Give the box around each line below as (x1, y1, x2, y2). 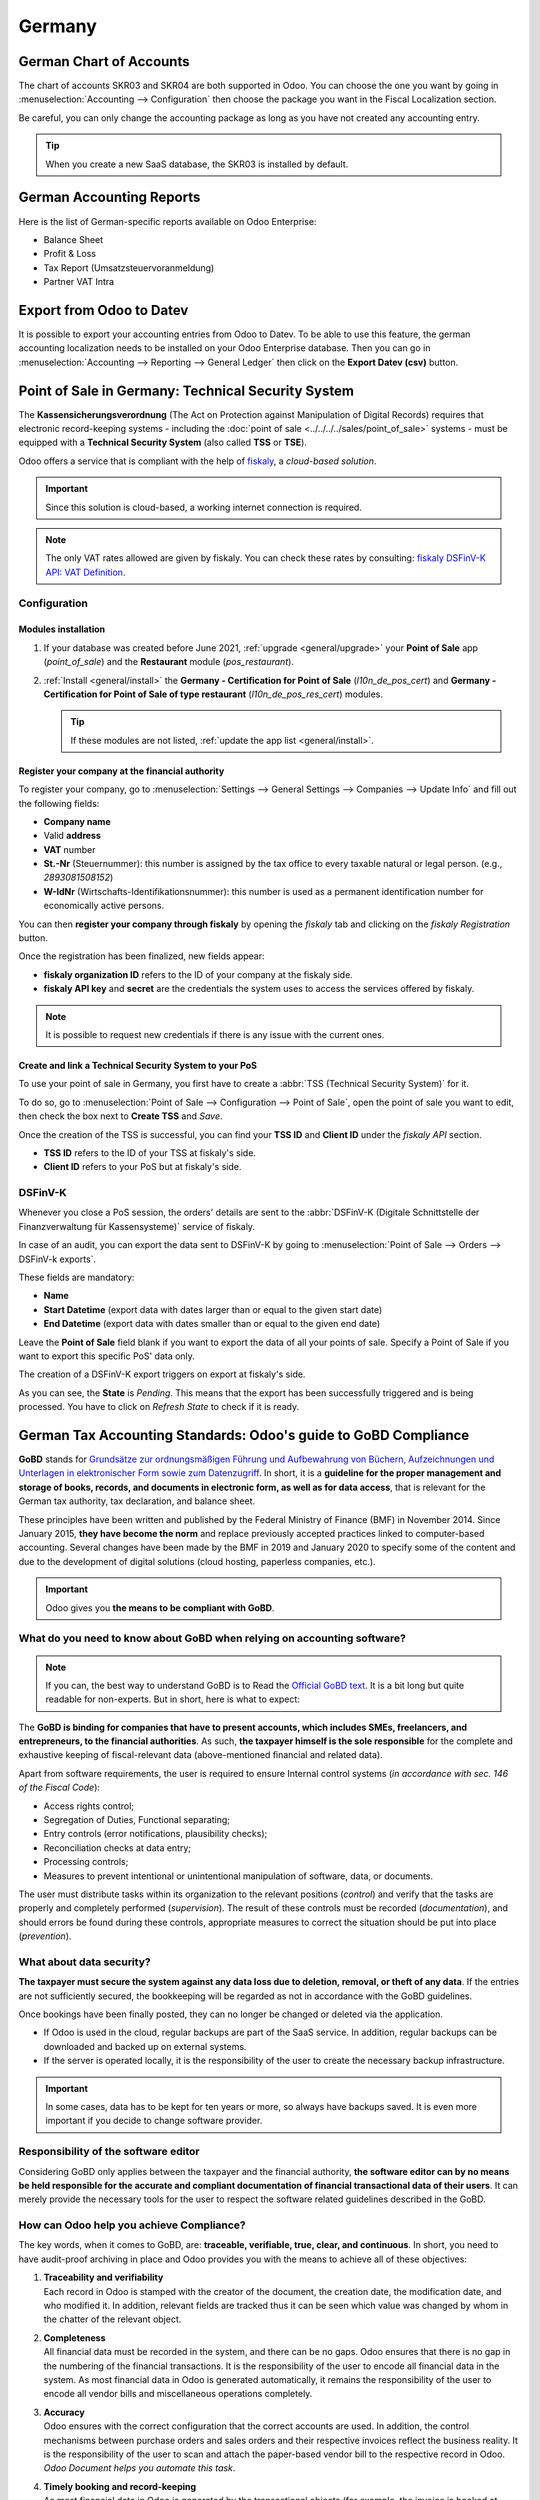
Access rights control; (43, 1800, 135, 1812)
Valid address (43, 830, 102, 842)
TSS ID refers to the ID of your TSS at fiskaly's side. (43, 1146, 257, 1159)
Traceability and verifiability (43, 2271, 164, 2284)
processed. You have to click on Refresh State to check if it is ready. (18, 1401, 300, 1413)
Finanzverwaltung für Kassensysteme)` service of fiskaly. (18, 1220, 255, 1232)
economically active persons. (43, 900, 165, 912)
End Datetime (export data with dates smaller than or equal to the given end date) (43, 1318, 381, 1330)
